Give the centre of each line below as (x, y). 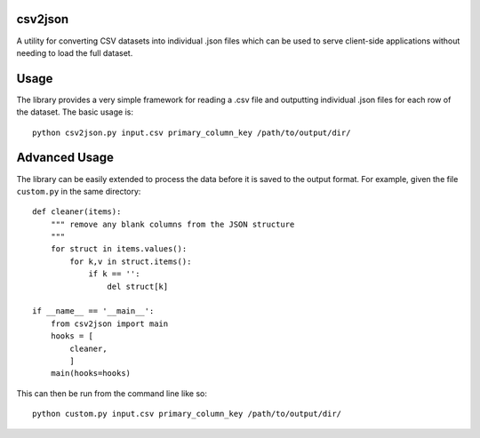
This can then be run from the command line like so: (112, 393)
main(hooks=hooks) (91, 374)
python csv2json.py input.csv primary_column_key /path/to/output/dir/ (192, 132)
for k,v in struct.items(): (131, 261)
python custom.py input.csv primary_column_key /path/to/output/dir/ (187, 414)
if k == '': (114, 274)
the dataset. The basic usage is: (75, 112)
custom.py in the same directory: (79, 191)
